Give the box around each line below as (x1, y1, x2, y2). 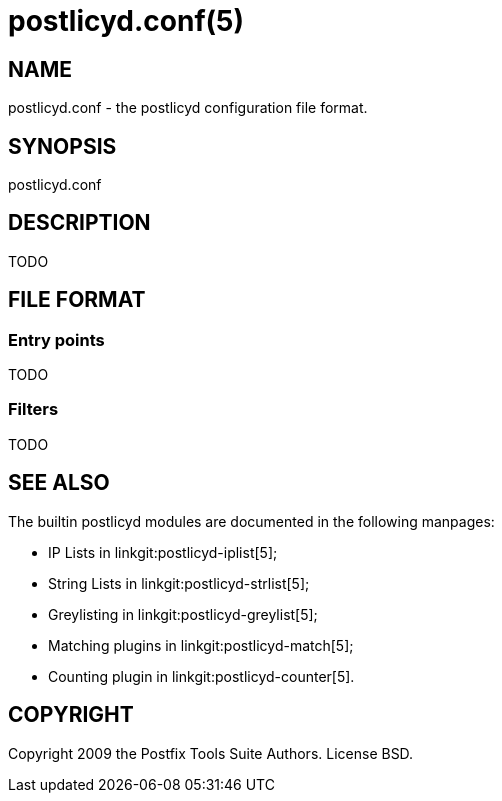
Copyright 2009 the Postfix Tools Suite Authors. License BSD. (8, 744, 414, 762)
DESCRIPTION (8, 210, 151, 236)
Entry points (8, 329, 105, 350)
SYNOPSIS (8, 133, 117, 159)
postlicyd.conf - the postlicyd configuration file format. (8, 99, 368, 117)
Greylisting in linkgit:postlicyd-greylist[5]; (48, 605, 318, 623)
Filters (8, 399, 59, 420)
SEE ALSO (8, 470, 110, 496)
